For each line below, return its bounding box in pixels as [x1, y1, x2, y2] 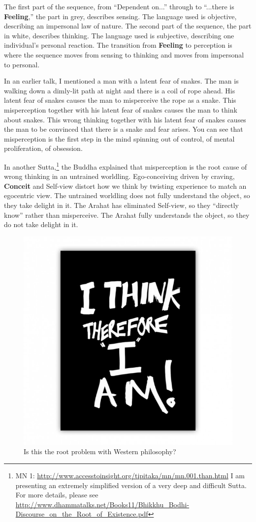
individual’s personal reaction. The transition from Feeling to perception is [4, 40, 232, 50]
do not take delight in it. [4, 219, 78, 230]
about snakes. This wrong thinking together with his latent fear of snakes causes [4, 114, 246, 124]
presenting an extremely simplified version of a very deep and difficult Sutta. [15, 480, 247, 490]
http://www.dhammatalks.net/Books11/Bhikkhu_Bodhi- [15, 499, 190, 509]
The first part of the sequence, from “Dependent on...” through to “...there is [4, 1, 234, 11]
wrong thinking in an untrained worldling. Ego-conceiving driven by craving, [4, 171, 235, 181]
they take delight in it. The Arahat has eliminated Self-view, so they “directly [4, 200, 239, 210]
